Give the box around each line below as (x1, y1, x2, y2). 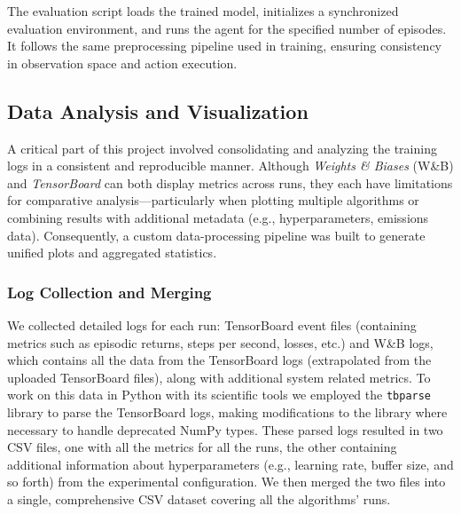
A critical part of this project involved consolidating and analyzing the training (7, 138, 437, 157)
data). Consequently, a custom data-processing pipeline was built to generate (7, 225, 426, 244)
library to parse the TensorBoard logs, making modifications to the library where (7, 402, 448, 421)
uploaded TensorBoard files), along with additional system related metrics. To (7, 368, 431, 386)
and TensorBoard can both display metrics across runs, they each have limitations (7, 173, 453, 192)
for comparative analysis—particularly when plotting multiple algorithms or (7, 191, 419, 210)
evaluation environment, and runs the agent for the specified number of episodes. (7, 19, 447, 37)
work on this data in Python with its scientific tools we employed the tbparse (7, 385, 432, 404)
